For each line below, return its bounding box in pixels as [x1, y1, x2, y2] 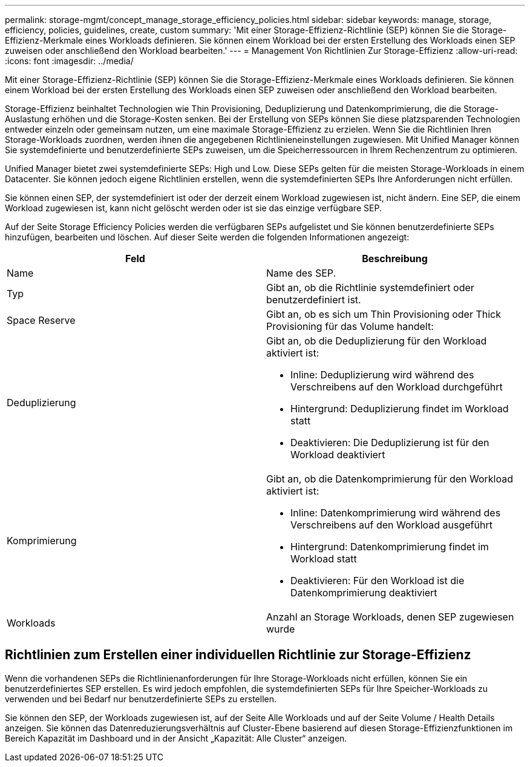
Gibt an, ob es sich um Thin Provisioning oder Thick [266, 308, 502, 320]
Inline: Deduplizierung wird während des [290, 369, 474, 381]
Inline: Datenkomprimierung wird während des [290, 507, 501, 519]
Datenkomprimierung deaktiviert [290, 587, 437, 599]
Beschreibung [362, 252, 428, 265]
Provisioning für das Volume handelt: [266, 320, 434, 332]
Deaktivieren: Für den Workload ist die [290, 574, 465, 587]
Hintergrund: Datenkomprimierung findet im [290, 541, 489, 553]
